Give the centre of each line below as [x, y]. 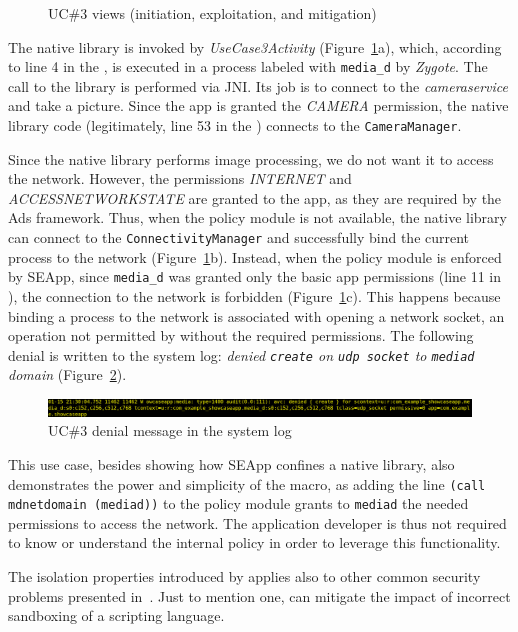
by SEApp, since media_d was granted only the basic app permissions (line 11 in [255, 276]
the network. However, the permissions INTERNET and [180, 178]
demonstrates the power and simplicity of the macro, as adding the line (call [247, 483]
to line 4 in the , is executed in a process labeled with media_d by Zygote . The [248, 66]
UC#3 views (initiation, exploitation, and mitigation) [212, 13]
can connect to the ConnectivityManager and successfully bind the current [239, 237]
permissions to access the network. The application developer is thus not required [257, 522]
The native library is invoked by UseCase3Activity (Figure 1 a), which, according [255, 46]
